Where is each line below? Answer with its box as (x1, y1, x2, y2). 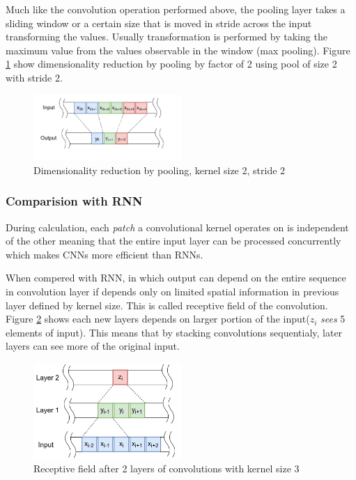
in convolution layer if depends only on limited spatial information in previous (6, 284, 339, 298)
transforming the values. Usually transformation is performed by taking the (6, 29, 327, 44)
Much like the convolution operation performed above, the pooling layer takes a (6, 2, 346, 16)
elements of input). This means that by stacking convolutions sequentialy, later (6, 325, 343, 339)
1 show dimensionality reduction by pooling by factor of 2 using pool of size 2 (6, 56, 337, 71)
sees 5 (320, 311, 346, 326)
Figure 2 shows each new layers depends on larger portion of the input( (6, 311, 310, 326)
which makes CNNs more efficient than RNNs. (6, 247, 203, 261)
